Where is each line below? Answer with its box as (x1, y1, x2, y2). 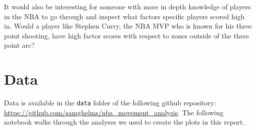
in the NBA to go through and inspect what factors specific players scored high (4, 11, 245, 21)
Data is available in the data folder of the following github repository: (4, 97, 216, 108)
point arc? (4, 40, 35, 50)
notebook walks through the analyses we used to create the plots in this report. (4, 117, 245, 127)
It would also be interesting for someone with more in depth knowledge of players (4, 1, 251, 11)
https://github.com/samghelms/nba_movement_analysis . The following (4, 107, 223, 117)
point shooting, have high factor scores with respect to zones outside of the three (4, 30, 249, 40)
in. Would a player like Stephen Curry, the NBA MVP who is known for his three (4, 21, 252, 31)
